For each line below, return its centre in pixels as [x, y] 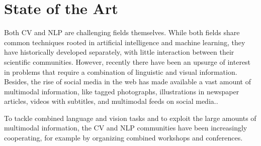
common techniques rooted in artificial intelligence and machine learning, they [125, 42]
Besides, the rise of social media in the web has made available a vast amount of [128, 82]
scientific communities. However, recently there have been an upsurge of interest [127, 61]
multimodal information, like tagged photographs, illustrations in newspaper [122, 91]
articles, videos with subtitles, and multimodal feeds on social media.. [111, 101]
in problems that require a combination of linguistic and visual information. [121, 71]
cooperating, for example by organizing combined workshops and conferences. [123, 138]
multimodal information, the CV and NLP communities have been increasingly [126, 128]
